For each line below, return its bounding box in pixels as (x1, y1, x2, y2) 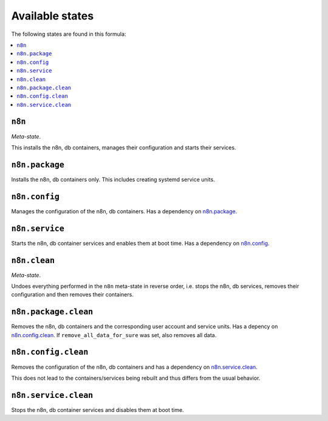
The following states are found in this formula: (11, 30, 126, 38)
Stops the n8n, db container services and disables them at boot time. (11, 406, 185, 413)
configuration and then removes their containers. (11, 291, 134, 298)
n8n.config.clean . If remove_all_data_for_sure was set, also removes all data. (11, 331, 217, 338)
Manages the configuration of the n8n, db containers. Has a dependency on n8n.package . (11, 207, 237, 215)
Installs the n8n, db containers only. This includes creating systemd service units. (11, 176, 215, 183)
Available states (11, 9, 94, 22)
